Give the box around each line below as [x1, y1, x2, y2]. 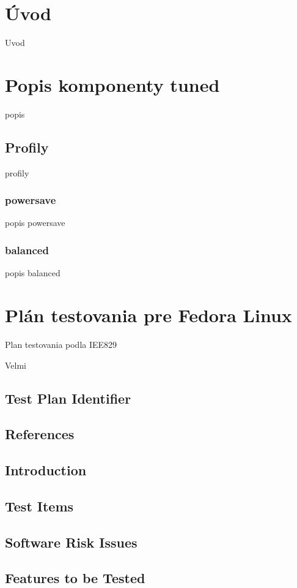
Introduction [5, 461, 87, 480]
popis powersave [5, 216, 65, 229]
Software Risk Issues [5, 532, 137, 551]
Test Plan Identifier [5, 388, 131, 407]
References [5, 424, 75, 443]
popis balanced [5, 266, 61, 279]
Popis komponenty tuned [5, 72, 220, 97]
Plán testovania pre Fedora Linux [5, 303, 292, 328]
